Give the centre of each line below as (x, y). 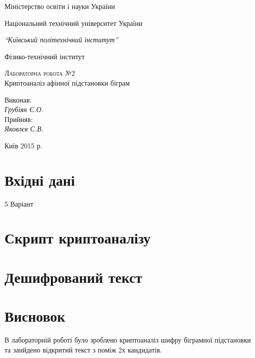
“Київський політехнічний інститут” (61, 40)
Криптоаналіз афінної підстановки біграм (67, 82)
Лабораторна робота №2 (40, 73)
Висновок (35, 316)
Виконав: (18, 99)
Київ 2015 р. (23, 145)
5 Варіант (19, 203)
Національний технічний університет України (74, 23)
